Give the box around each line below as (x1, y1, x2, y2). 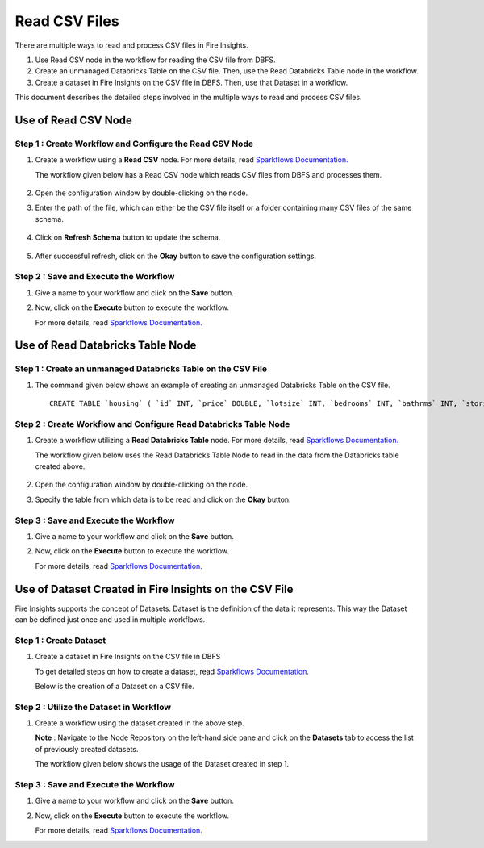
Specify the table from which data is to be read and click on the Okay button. (35, 495, 291, 504)
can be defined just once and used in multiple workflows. (15, 615, 206, 625)
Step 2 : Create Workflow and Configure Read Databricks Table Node (15, 418, 290, 429)
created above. (35, 462, 86, 471)
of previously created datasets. (35, 744, 139, 754)
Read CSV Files (15, 12, 120, 30)
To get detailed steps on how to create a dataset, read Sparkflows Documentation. (35, 666, 310, 676)
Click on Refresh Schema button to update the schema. (35, 232, 221, 242)
